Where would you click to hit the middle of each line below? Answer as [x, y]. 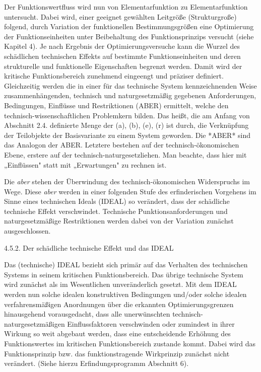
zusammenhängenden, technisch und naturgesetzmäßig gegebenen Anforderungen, [130, 95]
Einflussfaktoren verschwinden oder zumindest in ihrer [151, 323]
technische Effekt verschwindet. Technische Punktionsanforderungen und [116, 211]
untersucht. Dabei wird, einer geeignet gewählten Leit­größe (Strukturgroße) [120, 16]
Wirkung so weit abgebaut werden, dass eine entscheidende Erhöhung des [117, 333]
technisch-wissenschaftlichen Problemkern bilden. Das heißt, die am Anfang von [127, 115]
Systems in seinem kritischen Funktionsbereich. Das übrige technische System [124, 274]
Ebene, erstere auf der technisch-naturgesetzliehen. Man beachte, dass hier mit [125, 154]
